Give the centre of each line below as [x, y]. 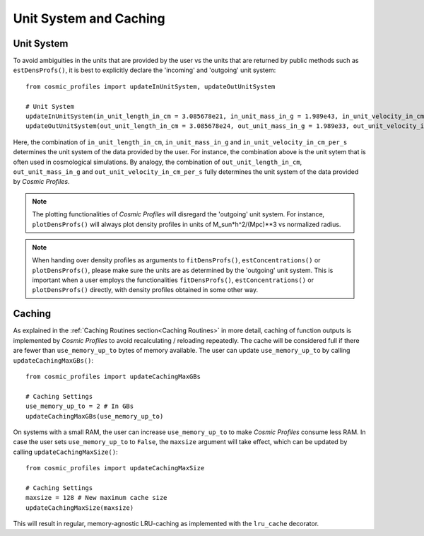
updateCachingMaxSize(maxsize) [80, 508]
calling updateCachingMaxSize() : [65, 452]
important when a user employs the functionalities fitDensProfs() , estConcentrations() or [173, 280]
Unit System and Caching [89, 18]
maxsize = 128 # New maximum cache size [96, 498]
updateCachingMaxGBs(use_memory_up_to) [95, 416]
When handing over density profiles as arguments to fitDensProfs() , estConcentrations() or [176, 260]
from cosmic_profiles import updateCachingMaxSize [115, 468]
